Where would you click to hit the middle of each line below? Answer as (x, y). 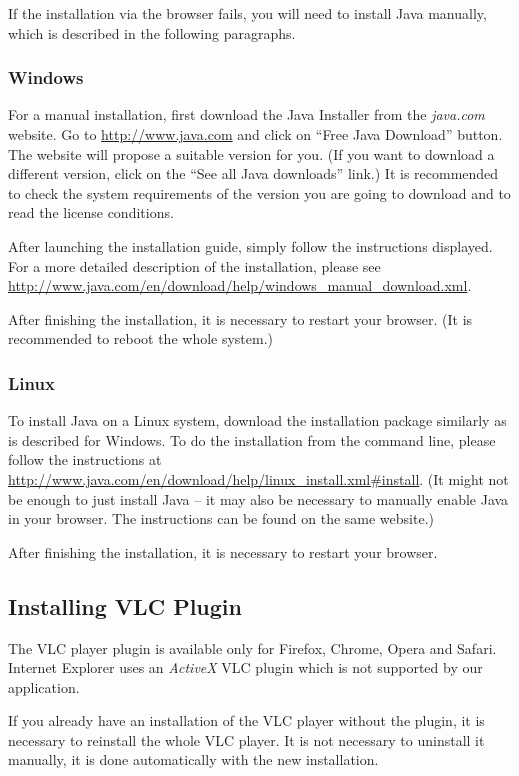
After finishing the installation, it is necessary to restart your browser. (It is (240, 318)
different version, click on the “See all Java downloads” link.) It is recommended (253, 173)
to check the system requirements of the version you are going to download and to (259, 192)
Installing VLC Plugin (125, 605)
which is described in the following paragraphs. (152, 32)
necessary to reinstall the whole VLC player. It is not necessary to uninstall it (246, 739)
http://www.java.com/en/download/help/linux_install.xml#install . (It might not (258, 478)
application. (44, 686)
